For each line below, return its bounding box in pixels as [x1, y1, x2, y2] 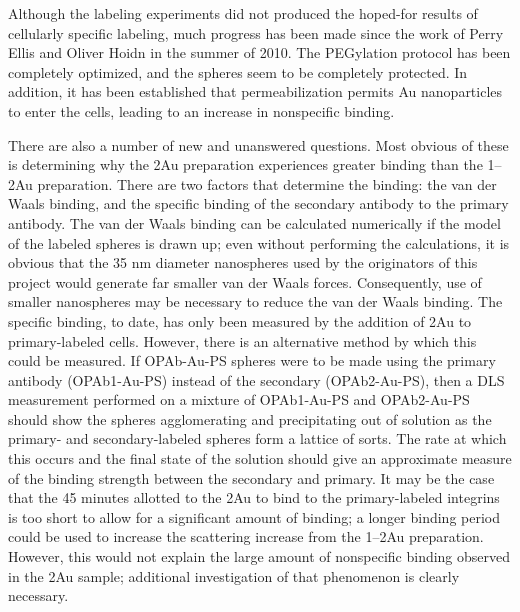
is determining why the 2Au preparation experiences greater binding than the [8, 154, 483, 175]
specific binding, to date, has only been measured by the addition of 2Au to [8, 310, 472, 331]
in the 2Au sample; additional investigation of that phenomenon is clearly [8, 565, 460, 586]
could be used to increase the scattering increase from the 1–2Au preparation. [8, 526, 484, 547]
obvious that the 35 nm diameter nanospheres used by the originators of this [8, 252, 478, 273]
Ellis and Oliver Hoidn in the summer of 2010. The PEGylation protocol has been [8, 42, 511, 63]
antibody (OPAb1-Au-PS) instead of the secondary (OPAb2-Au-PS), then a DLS [8, 369, 505, 390]
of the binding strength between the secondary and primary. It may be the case [8, 467, 495, 488]
